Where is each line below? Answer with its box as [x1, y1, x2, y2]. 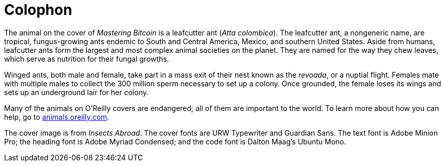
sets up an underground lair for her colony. [4, 87, 149, 97]
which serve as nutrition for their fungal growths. [4, 54, 169, 63]
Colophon [4, 1, 72, 19]
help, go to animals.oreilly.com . [4, 112, 109, 121]
